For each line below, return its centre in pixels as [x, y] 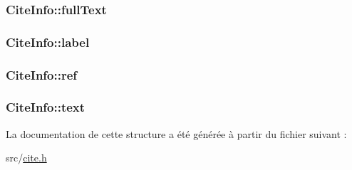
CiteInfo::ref [42, 74]
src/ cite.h [26, 158]
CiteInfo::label [48, 42]
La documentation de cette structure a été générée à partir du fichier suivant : [176, 133]
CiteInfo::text [46, 107]
